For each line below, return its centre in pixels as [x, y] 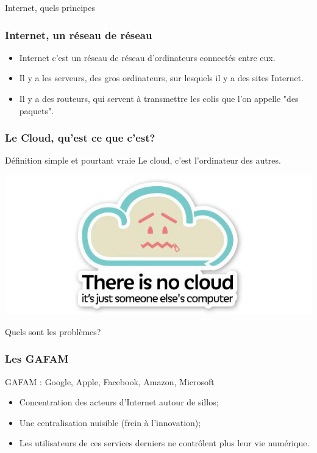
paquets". [37, 110]
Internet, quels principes [50, 7]
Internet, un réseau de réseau [79, 34]
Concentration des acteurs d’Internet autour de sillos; [119, 402]
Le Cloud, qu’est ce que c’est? [80, 138]
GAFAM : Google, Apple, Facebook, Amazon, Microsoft [110, 381]
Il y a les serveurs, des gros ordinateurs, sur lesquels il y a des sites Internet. [162, 78]
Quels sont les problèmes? [53, 331]
